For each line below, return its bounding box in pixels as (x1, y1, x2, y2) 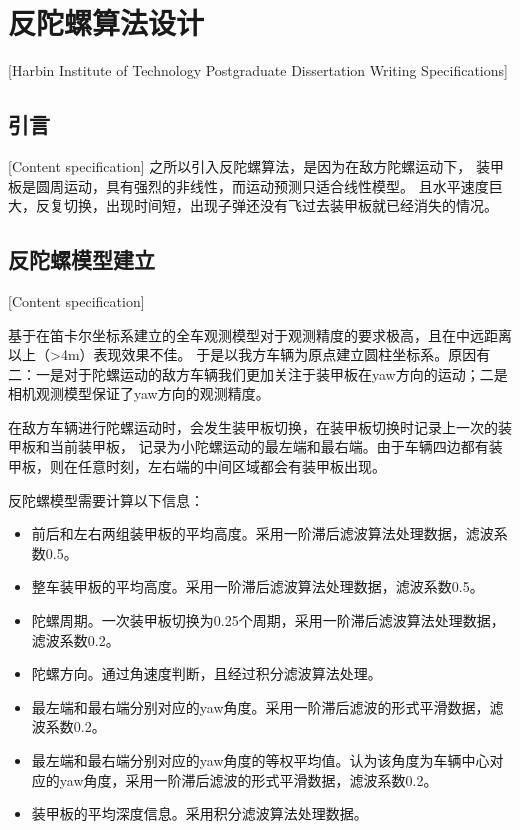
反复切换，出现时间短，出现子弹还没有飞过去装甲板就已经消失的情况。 (35, 195, 498, 216)
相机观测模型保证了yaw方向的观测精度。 (8, 383, 270, 404)
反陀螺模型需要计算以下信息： (8, 489, 204, 510)
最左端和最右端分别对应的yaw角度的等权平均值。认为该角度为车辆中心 (31, 750, 490, 770)
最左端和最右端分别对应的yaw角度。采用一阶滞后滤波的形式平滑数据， (31, 696, 490, 717)
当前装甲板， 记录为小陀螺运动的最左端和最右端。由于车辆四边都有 (49, 436, 489, 457)
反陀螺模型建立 (8, 244, 155, 275)
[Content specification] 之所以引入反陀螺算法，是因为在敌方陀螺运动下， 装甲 (8, 155, 504, 176)
